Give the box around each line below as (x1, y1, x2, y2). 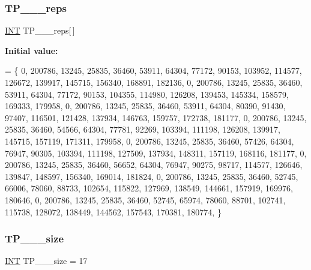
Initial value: (5, 44, 58, 56)
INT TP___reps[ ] (5, 24, 75, 37)
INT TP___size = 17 (5, 254, 88, 267)
